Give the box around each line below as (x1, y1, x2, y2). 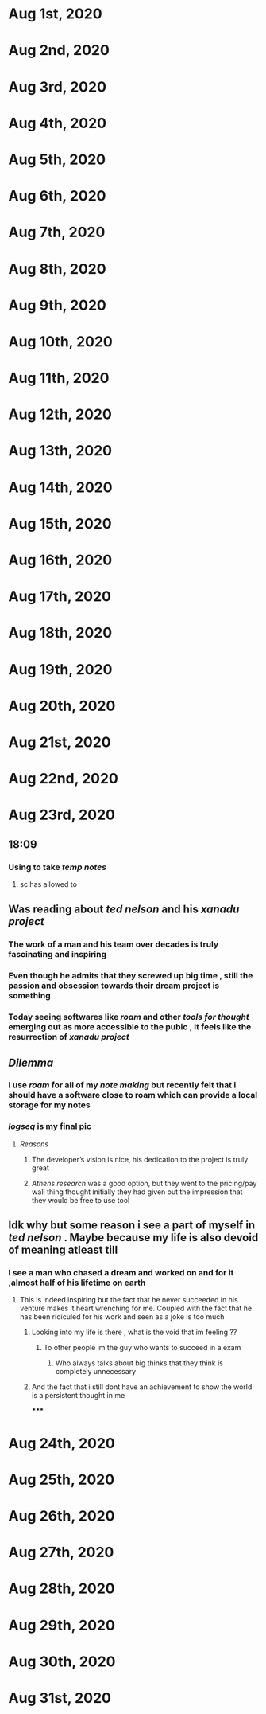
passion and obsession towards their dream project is (8, 980, 220, 991)
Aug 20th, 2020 (8, 697, 116, 715)
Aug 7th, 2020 (8, 224, 106, 241)
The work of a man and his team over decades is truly (8, 939, 219, 950)
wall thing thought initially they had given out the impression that (31, 1187, 243, 1197)
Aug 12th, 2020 (8, 405, 113, 424)
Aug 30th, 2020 (8, 1653, 117, 1670)
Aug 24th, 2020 (8, 1434, 115, 1452)
